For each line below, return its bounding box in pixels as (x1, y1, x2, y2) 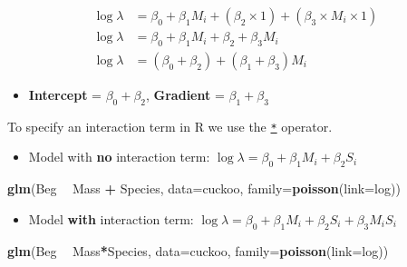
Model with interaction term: (28, 209, 194, 228)
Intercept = (28, 84, 102, 104)
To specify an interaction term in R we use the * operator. (7, 116, 333, 135)
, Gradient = (146, 84, 225, 104)
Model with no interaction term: (28, 147, 210, 166)
